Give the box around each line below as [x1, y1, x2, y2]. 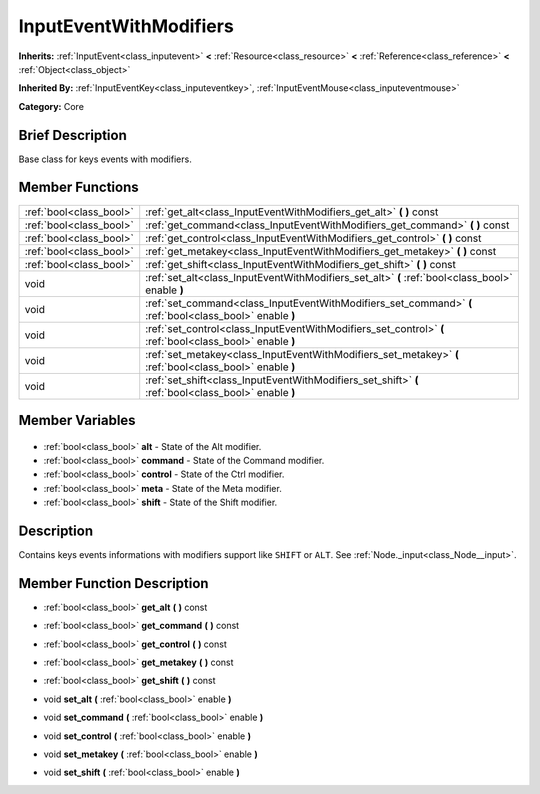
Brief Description [18, 126, 127, 144]
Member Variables [18, 411, 136, 429]
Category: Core [18, 100, 85, 112]
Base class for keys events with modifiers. [18, 153, 192, 165]
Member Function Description [18, 575, 209, 592]
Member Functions [18, 179, 139, 196]
